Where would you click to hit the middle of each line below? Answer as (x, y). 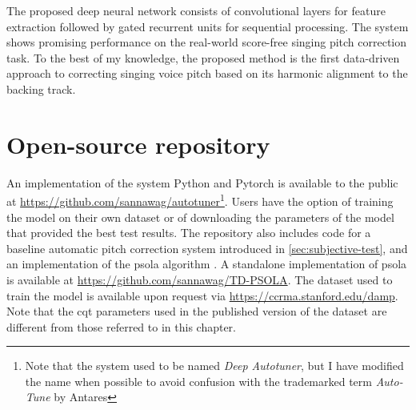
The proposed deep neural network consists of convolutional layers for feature (196, 10)
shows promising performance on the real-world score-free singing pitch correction (207, 42)
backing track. (41, 88)
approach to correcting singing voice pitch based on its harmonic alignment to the (207, 73)
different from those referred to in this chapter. (121, 326)
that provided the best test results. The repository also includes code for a (189, 233)
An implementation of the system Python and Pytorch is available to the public (202, 182)
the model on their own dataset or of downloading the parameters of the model (200, 217)
